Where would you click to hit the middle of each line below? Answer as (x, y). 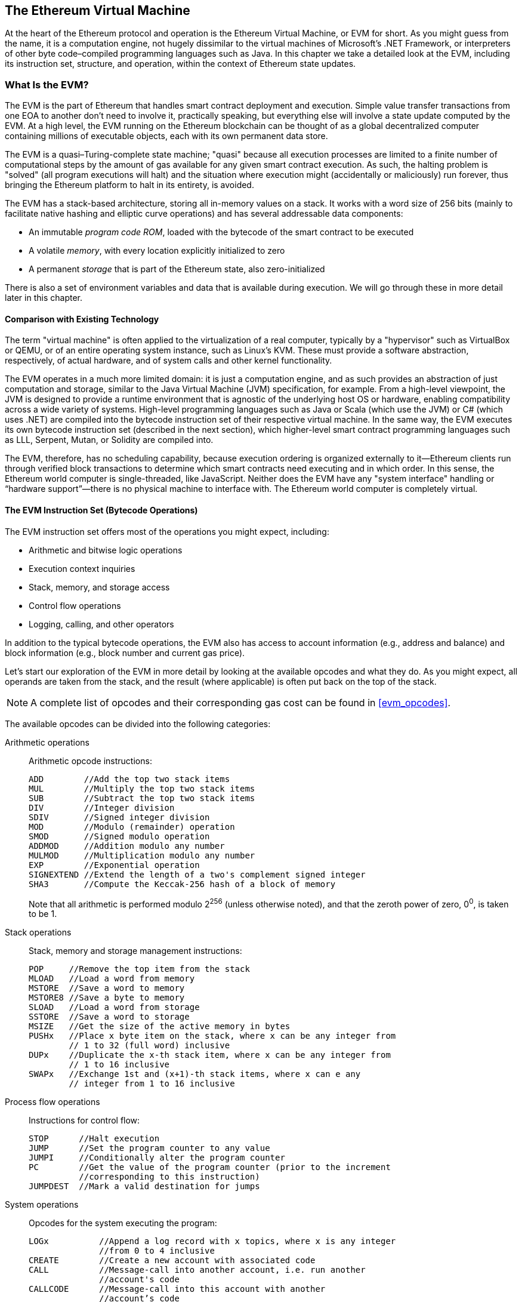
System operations (42, 1205)
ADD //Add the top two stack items (129, 779)
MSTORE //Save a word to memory (107, 988)
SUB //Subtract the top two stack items (142, 798)
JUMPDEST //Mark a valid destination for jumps (144, 1186)
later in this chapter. (44, 298)
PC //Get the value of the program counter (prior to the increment (210, 1167)
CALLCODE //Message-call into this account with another (177, 1289)
